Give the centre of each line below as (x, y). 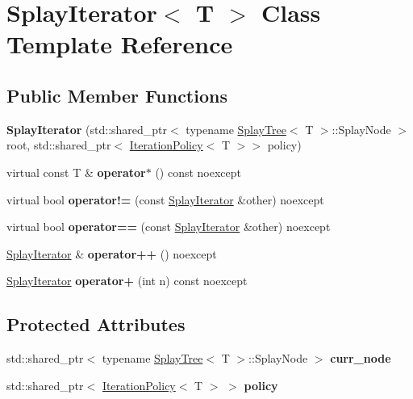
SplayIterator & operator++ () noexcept (112, 253)
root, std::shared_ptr (59, 145)
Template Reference (120, 44)
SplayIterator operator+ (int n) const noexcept (127, 281)
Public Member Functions (117, 95)
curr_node (361, 358)
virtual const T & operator (76, 172)
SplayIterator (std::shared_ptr (87, 129)
